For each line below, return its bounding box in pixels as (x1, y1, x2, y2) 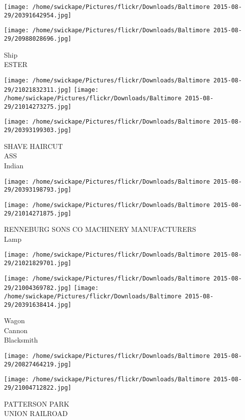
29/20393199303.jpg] (4, 127, 72, 134)
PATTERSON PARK (4, 398, 69, 409)
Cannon (4, 325, 28, 335)
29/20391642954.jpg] (4, 11, 72, 19)
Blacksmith (4, 335, 38, 345)
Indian (4, 160, 24, 170)
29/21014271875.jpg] (4, 210, 72, 217)
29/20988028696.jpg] (4, 35, 72, 42)
